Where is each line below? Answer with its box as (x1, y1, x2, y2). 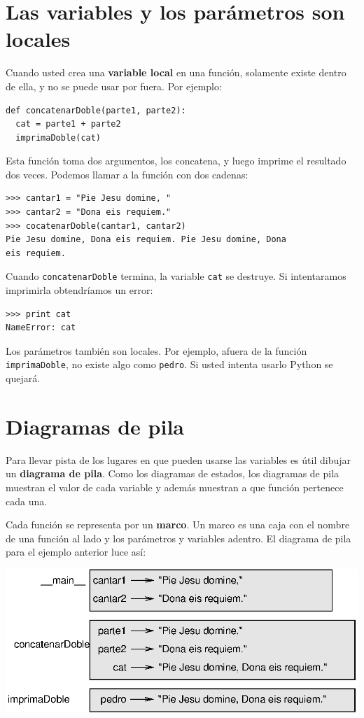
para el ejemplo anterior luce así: (6, 544, 146, 559)
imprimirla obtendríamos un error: (6, 283, 153, 297)
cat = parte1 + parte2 (15, 119, 121, 129)
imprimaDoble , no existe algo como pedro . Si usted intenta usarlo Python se (6, 357, 333, 372)
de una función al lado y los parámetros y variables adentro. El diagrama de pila (6, 530, 351, 545)
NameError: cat (6, 323, 76, 333)
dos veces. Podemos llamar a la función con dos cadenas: (6, 167, 248, 181)
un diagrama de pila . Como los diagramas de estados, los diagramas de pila (6, 466, 339, 481)
